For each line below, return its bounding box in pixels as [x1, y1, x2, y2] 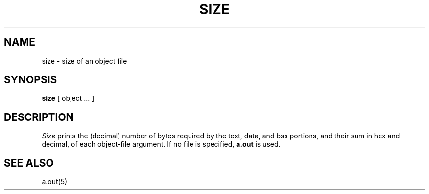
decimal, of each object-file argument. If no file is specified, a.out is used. [42, 140, 281, 149]
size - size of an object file [42, 57, 127, 65]
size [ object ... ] [42, 94, 95, 103]
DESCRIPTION [4, 111, 74, 123]
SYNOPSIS [4, 74, 57, 86]
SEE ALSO [4, 156, 54, 169]
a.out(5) [42, 177, 68, 186]
